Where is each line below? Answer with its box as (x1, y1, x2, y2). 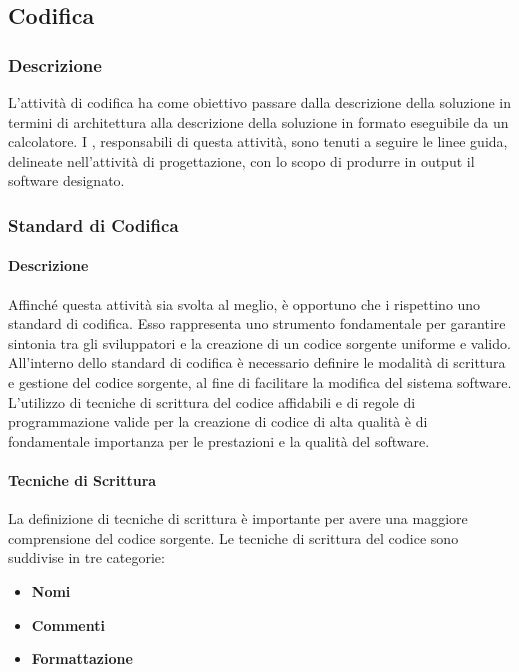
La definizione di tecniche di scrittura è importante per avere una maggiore (8, 508, 468, 529)
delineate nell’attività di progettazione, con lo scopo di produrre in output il (8, 150, 475, 171)
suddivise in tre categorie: (8, 547, 165, 568)
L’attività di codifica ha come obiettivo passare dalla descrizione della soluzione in (8, 92, 512, 112)
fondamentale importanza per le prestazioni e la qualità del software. (8, 430, 430, 451)
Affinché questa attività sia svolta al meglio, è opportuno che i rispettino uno (8, 293, 481, 314)
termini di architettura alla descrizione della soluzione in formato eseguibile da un (8, 111, 509, 132)
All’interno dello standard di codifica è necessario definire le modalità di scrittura (8, 352, 506, 373)
